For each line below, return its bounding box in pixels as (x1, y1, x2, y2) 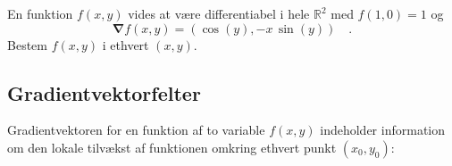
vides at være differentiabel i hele (128, 4, 310, 22)
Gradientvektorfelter (7, 79, 201, 106)
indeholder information (320, 120, 446, 139)
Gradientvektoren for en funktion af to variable (7, 120, 265, 139)
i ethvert (102, 35, 149, 54)
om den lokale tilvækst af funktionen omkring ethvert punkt (7, 137, 337, 156)
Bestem (7, 35, 47, 54)
